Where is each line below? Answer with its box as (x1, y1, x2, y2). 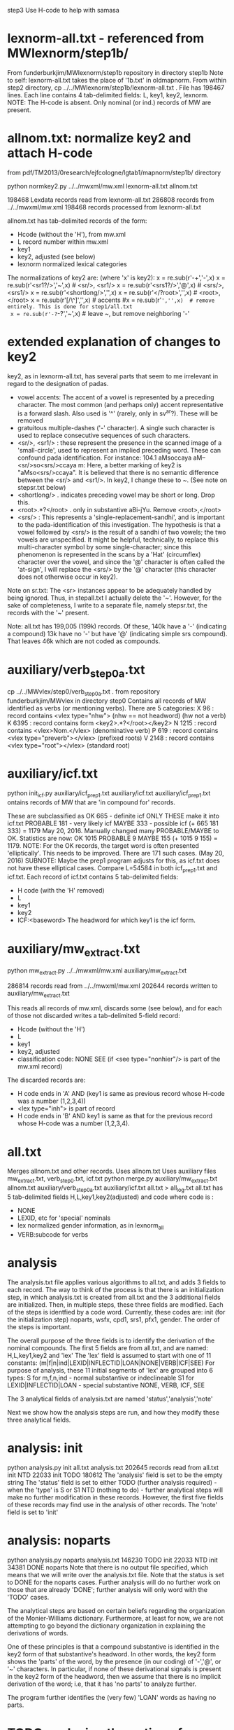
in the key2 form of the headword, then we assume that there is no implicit (7, 1672, 221, 1680)
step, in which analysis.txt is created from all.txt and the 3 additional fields (7, 1293, 221, 1301)
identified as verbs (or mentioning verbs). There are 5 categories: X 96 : (7, 703, 214, 712)
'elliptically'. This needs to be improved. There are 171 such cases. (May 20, (7, 849, 225, 857)
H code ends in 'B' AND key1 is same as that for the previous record (17, 1112, 213, 1120)
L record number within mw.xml (17, 238, 108, 246)
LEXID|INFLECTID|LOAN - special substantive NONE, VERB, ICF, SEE (7, 1380, 205, 1389)
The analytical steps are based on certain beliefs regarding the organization (7, 1606, 226, 1614)
